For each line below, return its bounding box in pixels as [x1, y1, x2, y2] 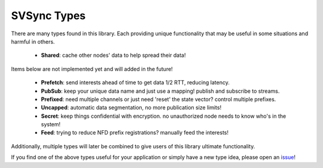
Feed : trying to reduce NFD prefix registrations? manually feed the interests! [41, 129, 228, 136]
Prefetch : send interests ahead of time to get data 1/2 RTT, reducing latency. [41, 79, 230, 86]
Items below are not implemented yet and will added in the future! [11, 65, 173, 72]
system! [41, 121, 61, 128]
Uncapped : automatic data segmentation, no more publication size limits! [41, 104, 221, 111]
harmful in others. [11, 38, 55, 45]
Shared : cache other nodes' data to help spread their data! [41, 51, 186, 59]
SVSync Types [11, 9, 86, 22]
